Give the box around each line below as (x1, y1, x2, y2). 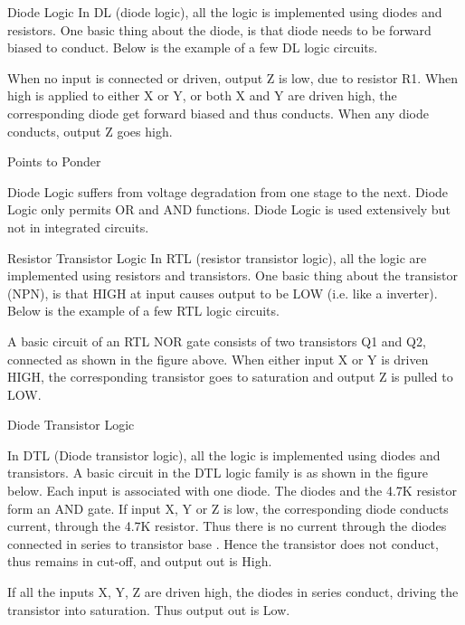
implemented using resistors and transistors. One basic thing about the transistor (7, 266, 459, 285)
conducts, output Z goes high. (7, 121, 173, 140)
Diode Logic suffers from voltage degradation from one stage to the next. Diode (7, 182, 449, 201)
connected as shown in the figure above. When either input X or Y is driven (7, 349, 429, 368)
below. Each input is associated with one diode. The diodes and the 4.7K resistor (7, 481, 457, 500)
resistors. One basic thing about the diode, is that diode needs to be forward (7, 20, 432, 39)
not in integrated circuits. (7, 217, 149, 236)
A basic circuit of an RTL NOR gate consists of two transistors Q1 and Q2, (7, 331, 426, 350)
